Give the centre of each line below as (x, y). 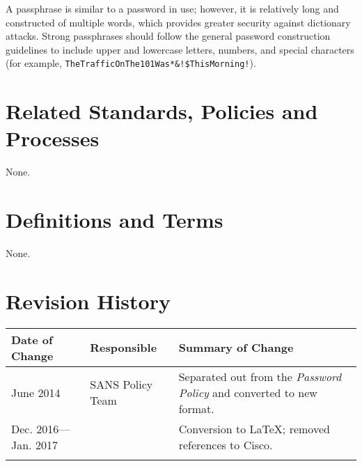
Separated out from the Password (260, 376)
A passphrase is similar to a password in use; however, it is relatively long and (172, 8)
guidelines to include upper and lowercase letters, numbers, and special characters (180, 49)
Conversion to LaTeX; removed (254, 428)
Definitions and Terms (115, 220)
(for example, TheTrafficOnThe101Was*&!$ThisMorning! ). (131, 63)
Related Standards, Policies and (162, 111)
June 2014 (36, 392)
